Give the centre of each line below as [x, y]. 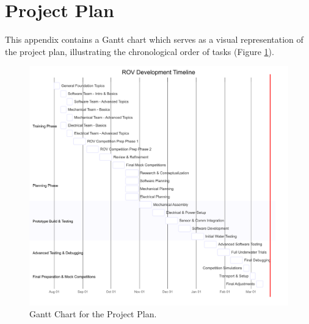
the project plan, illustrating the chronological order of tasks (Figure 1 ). [140, 51]
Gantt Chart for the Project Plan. [93, 314]
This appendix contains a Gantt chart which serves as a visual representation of [154, 39]
